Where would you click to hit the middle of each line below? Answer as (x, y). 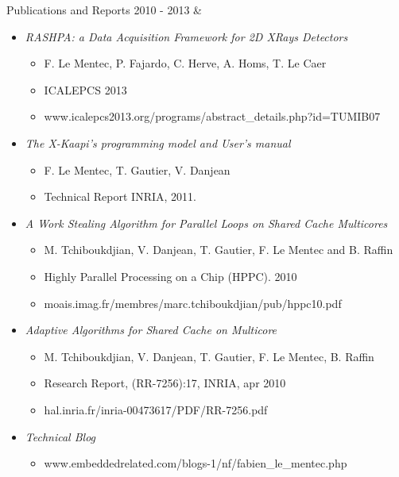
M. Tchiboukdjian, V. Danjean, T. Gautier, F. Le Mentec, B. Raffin (209, 356)
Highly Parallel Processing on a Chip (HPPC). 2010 (170, 276)
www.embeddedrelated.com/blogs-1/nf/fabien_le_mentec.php (196, 463)
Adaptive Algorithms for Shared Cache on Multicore (151, 330)
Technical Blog (60, 436)
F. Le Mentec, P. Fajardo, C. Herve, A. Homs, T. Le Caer (185, 63)
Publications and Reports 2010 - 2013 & (105, 10)
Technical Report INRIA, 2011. (120, 196)
